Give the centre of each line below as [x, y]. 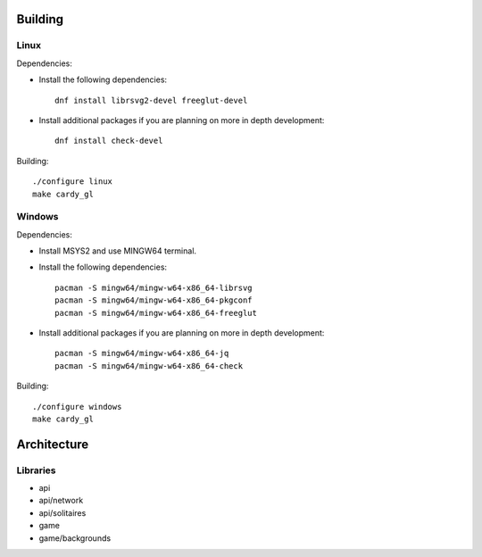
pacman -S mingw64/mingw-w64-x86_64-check [149, 366]
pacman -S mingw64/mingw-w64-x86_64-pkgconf [154, 300]
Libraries [37, 470]
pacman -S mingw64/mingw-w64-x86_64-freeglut [156, 313]
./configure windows [77, 407]
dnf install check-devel [109, 141]
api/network [61, 501]
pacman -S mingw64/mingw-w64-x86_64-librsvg [154, 287]
